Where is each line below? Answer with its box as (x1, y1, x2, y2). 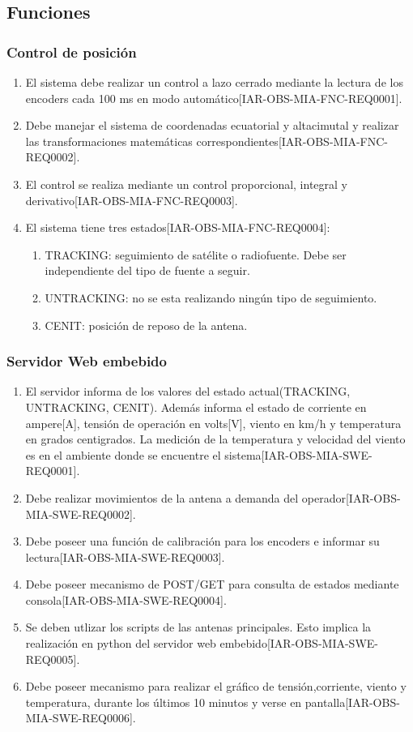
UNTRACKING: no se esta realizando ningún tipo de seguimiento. (45, 289, 377, 306)
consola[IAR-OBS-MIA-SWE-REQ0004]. (25, 591, 227, 608)
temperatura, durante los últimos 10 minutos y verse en (25, 693, 302, 710)
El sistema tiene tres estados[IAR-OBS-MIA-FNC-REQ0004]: (25, 219, 330, 236)
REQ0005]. (25, 650, 80, 667)
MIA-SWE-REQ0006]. (25, 709, 136, 726)
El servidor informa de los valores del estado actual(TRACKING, (25, 383, 351, 400)
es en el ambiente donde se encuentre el (25, 446, 221, 463)
